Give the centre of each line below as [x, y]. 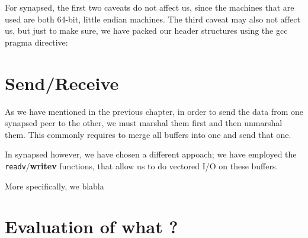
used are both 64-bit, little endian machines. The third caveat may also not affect [153, 19]
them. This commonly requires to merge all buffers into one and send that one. [148, 134]
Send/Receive [62, 83]
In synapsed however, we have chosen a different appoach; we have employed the [151, 154]
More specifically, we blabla [54, 186]
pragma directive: [36, 42]
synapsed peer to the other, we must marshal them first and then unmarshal [144, 123]
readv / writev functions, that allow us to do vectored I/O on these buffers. [142, 165]
